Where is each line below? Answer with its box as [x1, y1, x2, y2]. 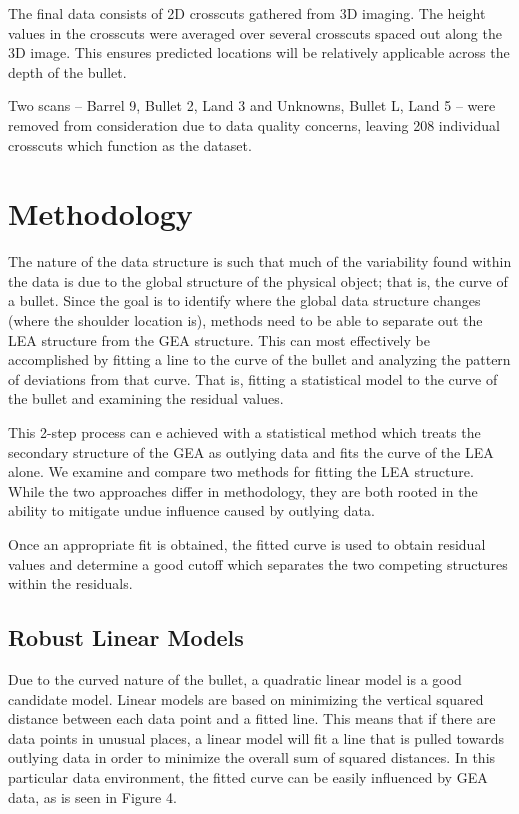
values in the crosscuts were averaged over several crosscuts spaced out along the [8, 22, 502, 43]
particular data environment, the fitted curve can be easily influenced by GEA [8, 766, 488, 787]
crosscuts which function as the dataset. [8, 134, 252, 155]
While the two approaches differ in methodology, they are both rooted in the [8, 480, 478, 501]
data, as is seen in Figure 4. [8, 786, 177, 807]
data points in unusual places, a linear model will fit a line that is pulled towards [8, 727, 504, 748]
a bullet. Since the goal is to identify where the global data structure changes [8, 290, 481, 311]
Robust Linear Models [8, 622, 244, 653]
